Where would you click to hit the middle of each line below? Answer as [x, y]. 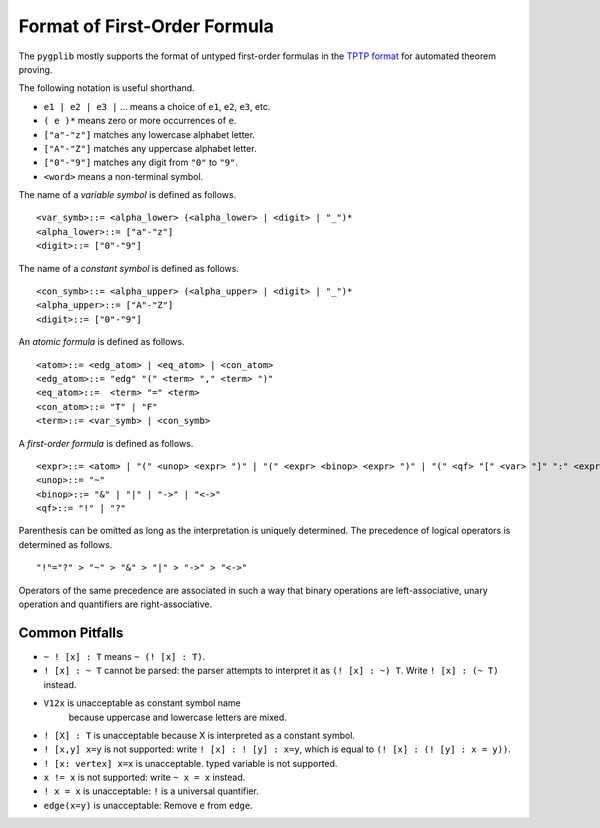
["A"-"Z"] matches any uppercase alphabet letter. [150, 148]
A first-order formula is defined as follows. [106, 443]
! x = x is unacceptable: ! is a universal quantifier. [151, 791]
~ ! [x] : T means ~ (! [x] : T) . [124, 656]
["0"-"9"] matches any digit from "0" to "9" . [141, 162]
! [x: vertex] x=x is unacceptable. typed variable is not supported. [190, 763]
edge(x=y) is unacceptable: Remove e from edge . [148, 805]
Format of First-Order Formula [146, 26]
